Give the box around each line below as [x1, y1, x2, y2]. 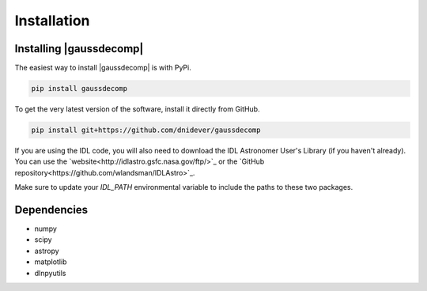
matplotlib [34, 257, 67, 266]
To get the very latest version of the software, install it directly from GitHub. [14, 104, 260, 114]
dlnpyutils [34, 268, 66, 278]
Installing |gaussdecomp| [14, 42, 144, 55]
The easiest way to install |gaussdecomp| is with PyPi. [14, 63, 191, 73]
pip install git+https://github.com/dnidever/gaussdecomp [31, 126, 261, 134]
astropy [34, 246, 59, 255]
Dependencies [14, 202, 89, 217]
